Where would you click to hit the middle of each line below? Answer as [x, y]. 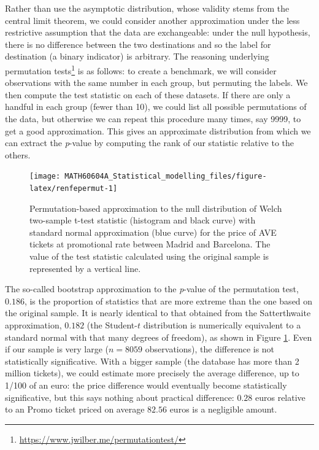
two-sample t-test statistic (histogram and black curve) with [143, 220]
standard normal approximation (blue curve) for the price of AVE [153, 232]
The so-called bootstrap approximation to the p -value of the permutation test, [152, 289]
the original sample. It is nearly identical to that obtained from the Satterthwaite [158, 313]
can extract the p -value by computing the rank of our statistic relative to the [150, 143]
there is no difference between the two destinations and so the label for [138, 44]
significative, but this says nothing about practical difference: [120, 397]
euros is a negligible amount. [223, 409]
